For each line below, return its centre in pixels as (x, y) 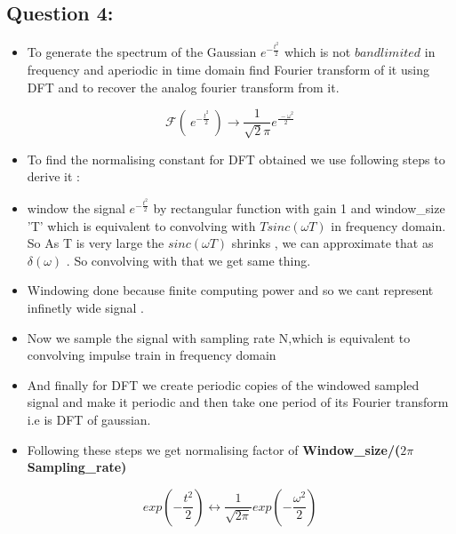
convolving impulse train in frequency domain (152, 355)
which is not (317, 52)
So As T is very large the (96, 243)
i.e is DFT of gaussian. (89, 419)
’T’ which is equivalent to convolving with (141, 225)
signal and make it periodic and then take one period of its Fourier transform (238, 402)
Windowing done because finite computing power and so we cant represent (230, 290)
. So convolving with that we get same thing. (188, 260)
